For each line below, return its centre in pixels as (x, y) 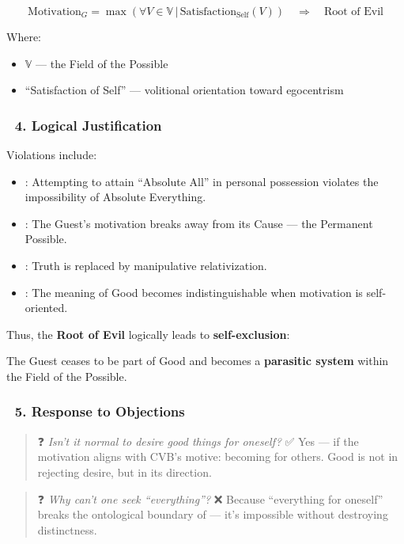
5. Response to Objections (100, 411)
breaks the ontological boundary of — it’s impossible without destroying (213, 514)
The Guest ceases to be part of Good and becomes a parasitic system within (198, 361)
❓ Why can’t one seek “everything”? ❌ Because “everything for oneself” (210, 498)
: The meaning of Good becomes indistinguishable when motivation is (194, 292)
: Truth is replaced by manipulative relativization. (146, 265)
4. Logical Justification (88, 125)
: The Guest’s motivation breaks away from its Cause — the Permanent (199, 223)
